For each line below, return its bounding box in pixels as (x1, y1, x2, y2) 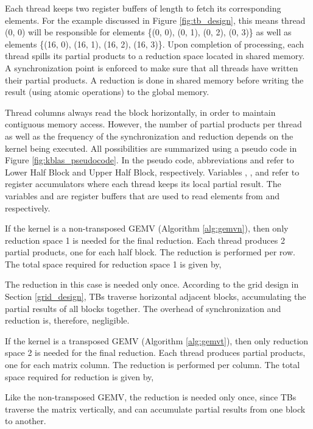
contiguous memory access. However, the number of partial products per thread (5, 118, 302, 130)
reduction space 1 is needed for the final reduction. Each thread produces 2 (5, 233, 285, 246)
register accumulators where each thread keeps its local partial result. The (5, 177, 281, 190)
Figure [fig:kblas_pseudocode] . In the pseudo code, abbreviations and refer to (5, 154, 294, 166)
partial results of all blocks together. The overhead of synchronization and (5, 302, 281, 314)
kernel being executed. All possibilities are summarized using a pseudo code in (5, 141, 297, 154)
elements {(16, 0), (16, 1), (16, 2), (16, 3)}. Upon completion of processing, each (5, 37, 304, 50)
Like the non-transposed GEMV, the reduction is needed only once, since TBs (5, 391, 297, 403)
